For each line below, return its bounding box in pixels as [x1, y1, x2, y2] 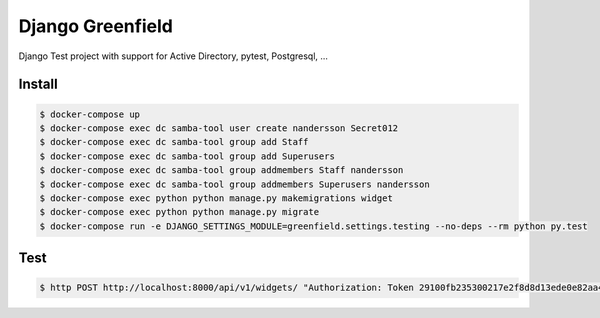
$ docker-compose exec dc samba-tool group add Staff [39, 136, 309, 148]
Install [18, 76, 59, 93]
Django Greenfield [18, 15, 174, 37]
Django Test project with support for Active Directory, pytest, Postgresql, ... [18, 50, 329, 62]
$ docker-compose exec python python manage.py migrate [39, 206, 320, 218]
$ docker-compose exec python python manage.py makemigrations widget [39, 192, 394, 204]
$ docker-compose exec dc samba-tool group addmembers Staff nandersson [39, 165, 404, 176]
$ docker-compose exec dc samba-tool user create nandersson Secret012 [39, 122, 399, 134]
